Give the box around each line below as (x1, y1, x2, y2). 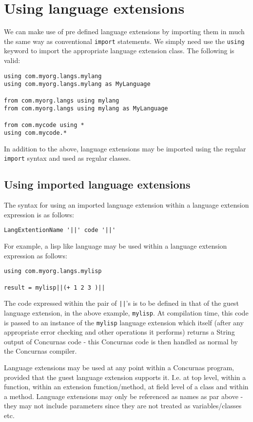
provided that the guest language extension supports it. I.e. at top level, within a (4, 372, 246, 382)
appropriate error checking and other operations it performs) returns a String (4, 327, 235, 337)
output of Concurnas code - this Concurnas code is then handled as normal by (4, 336, 238, 346)
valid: (4, 55, 20, 65)
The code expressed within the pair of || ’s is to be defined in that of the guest (4, 298, 239, 308)
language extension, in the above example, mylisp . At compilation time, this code (4, 307, 249, 317)
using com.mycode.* (4, 129, 67, 137)
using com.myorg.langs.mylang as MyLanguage (4, 81, 151, 88)
